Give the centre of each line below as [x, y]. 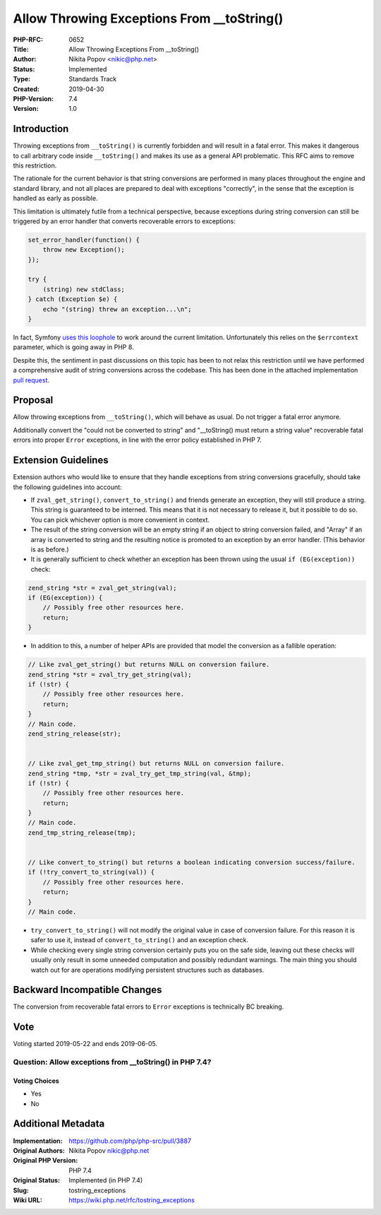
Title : [21, 49]
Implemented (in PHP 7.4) [106, 1180]
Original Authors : [39, 1150]
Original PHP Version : [46, 1161]
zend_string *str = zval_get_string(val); [102, 588]
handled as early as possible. [55, 199]
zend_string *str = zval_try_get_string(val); [110, 674]
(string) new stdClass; [84, 289]
